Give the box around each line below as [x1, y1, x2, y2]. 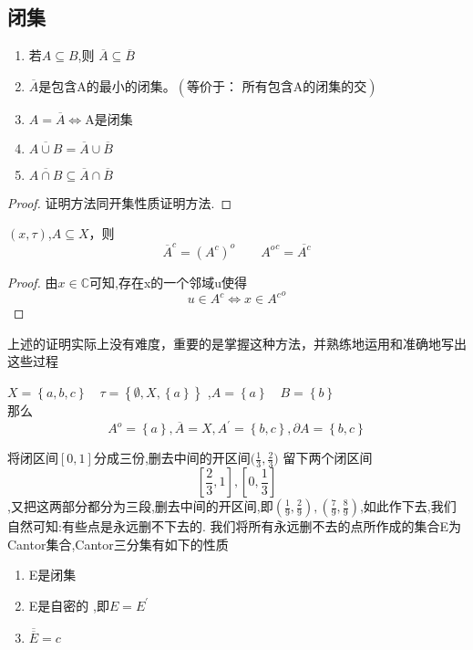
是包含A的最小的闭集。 [38, 76, 176, 95]
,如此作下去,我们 [359, 497, 457, 515]
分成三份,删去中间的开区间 [93, 448, 251, 467]
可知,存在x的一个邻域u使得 [89, 272, 248, 291]
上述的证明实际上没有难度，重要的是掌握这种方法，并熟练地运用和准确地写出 [7, 333, 467, 352]
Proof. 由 [7, 272, 58, 291]
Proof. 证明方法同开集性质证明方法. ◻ [7, 193, 232, 212]
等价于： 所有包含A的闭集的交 [187, 80, 367, 94]
